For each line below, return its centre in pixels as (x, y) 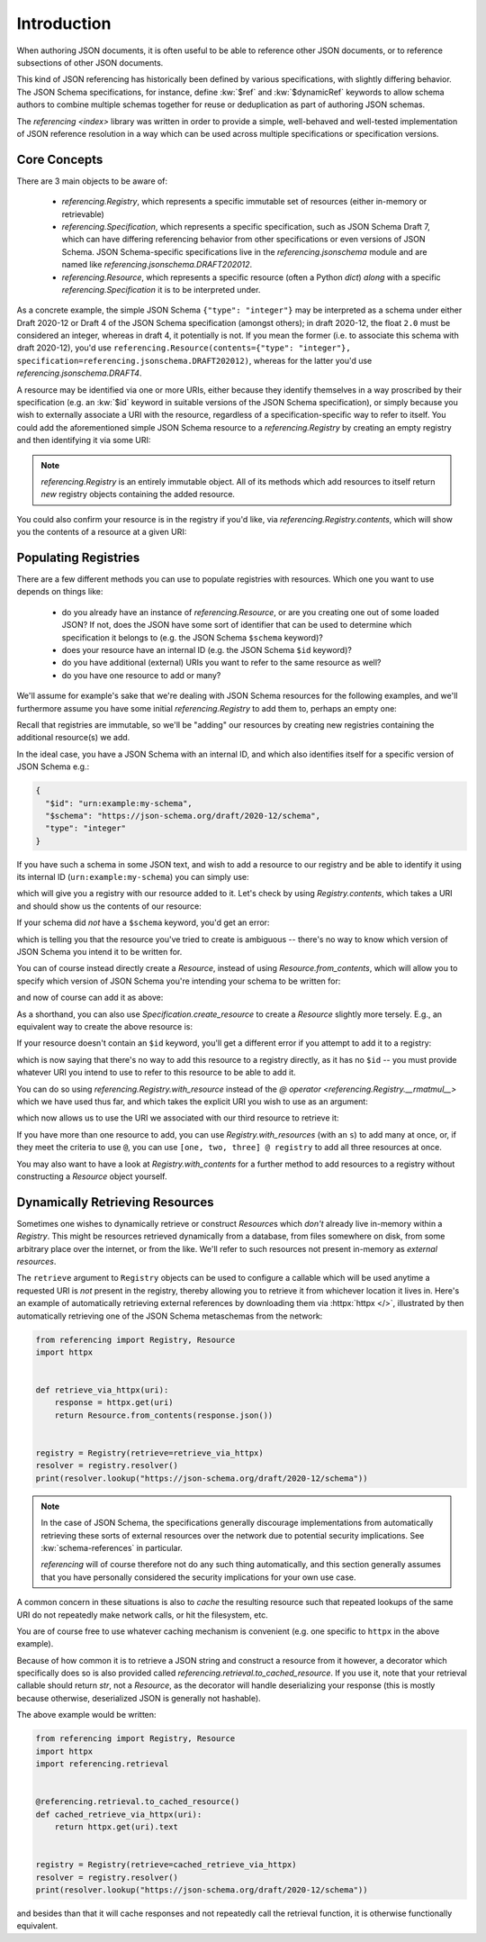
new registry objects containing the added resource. (138, 495)
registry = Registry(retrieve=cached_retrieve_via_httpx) (166, 1865)
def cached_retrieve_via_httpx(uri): (119, 1814)
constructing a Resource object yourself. (92, 1176)
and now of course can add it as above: (90, 998)
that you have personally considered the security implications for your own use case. (198, 1577)
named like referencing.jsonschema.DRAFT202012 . (157, 265)
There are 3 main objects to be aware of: (92, 181)
